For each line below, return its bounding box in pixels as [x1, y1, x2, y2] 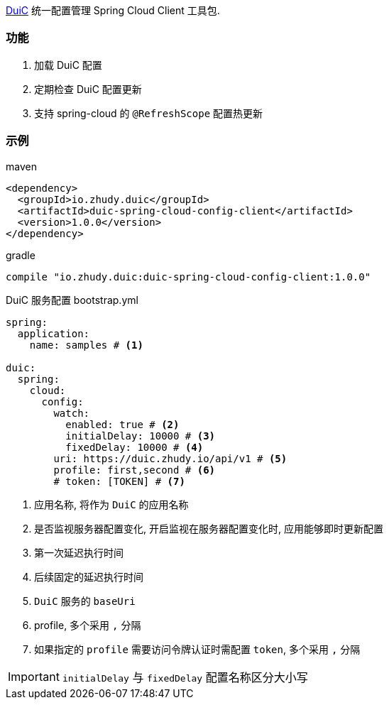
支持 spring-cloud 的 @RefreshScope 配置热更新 [34, 106, 263, 119]
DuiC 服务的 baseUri [34, 594, 136, 607]
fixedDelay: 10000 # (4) [65, 441, 204, 453]
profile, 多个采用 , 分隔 [34, 618, 141, 631]
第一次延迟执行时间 [34, 546, 124, 559]
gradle [6, 248, 35, 261]
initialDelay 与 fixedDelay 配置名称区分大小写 [62, 670, 308, 684]
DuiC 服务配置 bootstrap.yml [6, 293, 138, 306]
